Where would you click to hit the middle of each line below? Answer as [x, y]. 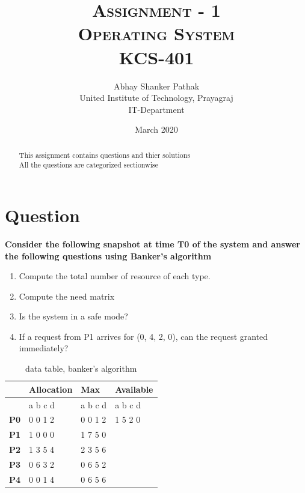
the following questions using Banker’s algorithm [108, 256]
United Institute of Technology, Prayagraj [156, 98]
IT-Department [156, 109]
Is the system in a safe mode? [73, 316]
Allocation [51, 389]
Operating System [156, 33]
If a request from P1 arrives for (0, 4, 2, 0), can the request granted [143, 336]
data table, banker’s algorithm [81, 368]
